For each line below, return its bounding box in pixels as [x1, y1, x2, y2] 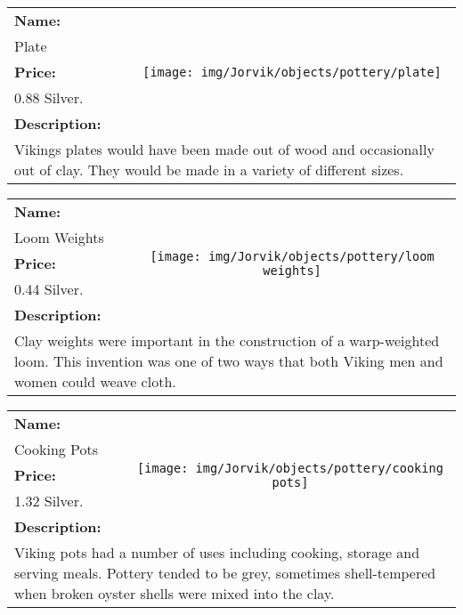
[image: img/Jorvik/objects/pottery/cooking [137, 460, 443, 475]
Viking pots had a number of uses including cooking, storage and [14, 542, 420, 562]
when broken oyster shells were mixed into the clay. [14, 583, 335, 603]
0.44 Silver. [14, 279, 84, 299]
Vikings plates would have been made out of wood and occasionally [14, 139, 435, 159]
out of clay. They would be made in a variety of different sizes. [14, 159, 404, 180]
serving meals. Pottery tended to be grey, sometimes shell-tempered [14, 562, 436, 583]
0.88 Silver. [14, 87, 84, 108]
